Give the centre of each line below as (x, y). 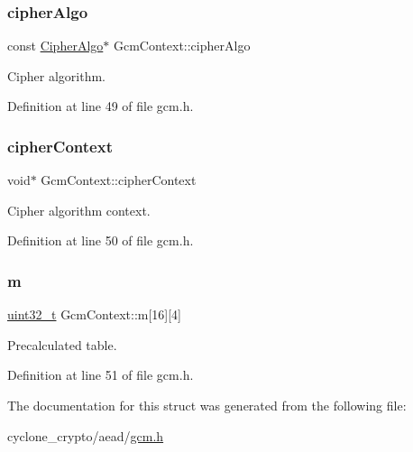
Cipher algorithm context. (79, 210)
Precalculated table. (62, 344)
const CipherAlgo (55, 46)
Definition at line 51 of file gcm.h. (101, 375)
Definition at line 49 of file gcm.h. (101, 106)
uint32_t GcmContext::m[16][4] (95, 314)
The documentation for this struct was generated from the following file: (207, 405)
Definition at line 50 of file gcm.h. (101, 240)
